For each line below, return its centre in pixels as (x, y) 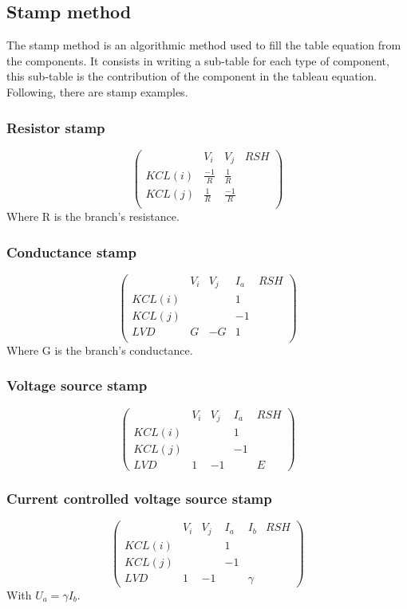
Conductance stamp (71, 251)
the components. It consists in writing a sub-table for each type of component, (198, 60)
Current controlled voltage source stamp (139, 499)
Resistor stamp (56, 127)
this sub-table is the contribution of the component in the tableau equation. (192, 76)
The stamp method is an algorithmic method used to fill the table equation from (204, 45)
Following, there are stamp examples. (97, 91)
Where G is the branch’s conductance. (100, 350)
